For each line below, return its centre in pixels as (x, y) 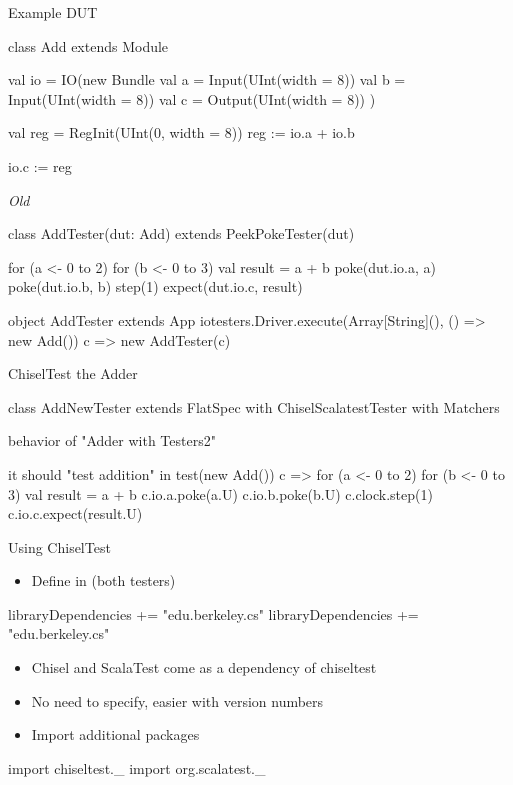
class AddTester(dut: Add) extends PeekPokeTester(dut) (181, 233)
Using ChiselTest (59, 546)
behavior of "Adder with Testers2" (112, 440)
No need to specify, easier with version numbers (177, 700)
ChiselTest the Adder (73, 373)
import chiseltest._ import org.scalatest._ (137, 767)
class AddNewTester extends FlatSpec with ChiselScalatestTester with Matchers (254, 406)
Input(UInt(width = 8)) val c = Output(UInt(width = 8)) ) (192, 98)
